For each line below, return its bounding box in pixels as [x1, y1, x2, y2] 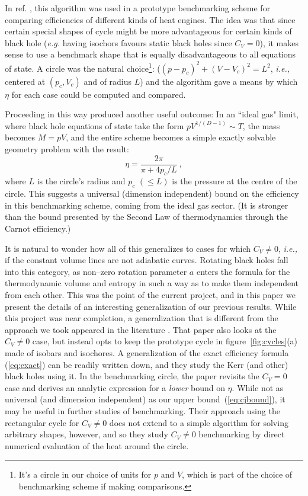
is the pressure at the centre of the [172, 175, 297, 187]
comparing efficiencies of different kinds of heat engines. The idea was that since [5, 13, 296, 25]
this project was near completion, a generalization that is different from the [5, 312, 278, 324]
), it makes [259, 36, 299, 49]
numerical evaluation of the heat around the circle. [5, 439, 189, 452]
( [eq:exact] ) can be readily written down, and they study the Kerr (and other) [5, 358, 288, 370]
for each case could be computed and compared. [11, 88, 186, 100]
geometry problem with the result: [5, 143, 129, 155]
